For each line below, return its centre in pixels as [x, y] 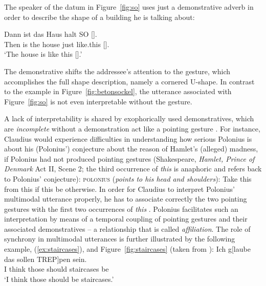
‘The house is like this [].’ [43, 54]
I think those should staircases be [57, 269]
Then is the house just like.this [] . [57, 44]
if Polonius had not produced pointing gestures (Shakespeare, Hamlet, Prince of [129, 158]
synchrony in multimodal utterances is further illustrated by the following [120, 239]
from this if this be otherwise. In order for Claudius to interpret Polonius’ [119, 189]
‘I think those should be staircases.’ [59, 279]
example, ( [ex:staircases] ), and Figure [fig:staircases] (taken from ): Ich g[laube [127, 249]
